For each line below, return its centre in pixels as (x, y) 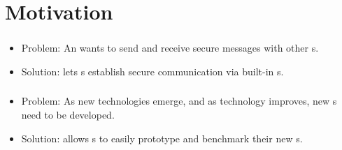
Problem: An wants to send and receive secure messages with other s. (170, 48)
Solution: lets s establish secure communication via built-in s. (152, 71)
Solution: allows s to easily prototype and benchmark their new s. (162, 138)
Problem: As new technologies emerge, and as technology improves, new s (179, 101)
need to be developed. (68, 114)
